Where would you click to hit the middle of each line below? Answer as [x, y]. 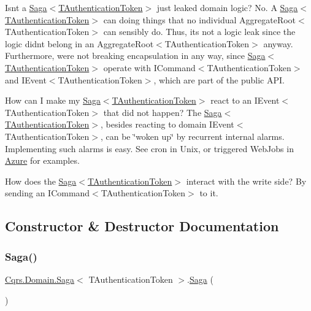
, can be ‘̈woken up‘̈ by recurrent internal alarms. [192, 136]
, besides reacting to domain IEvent [167, 124]
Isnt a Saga [26, 7]
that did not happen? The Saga [163, 112]
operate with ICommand [149, 67]
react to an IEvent [245, 100]
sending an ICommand [48, 193]
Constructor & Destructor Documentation [142, 226]
